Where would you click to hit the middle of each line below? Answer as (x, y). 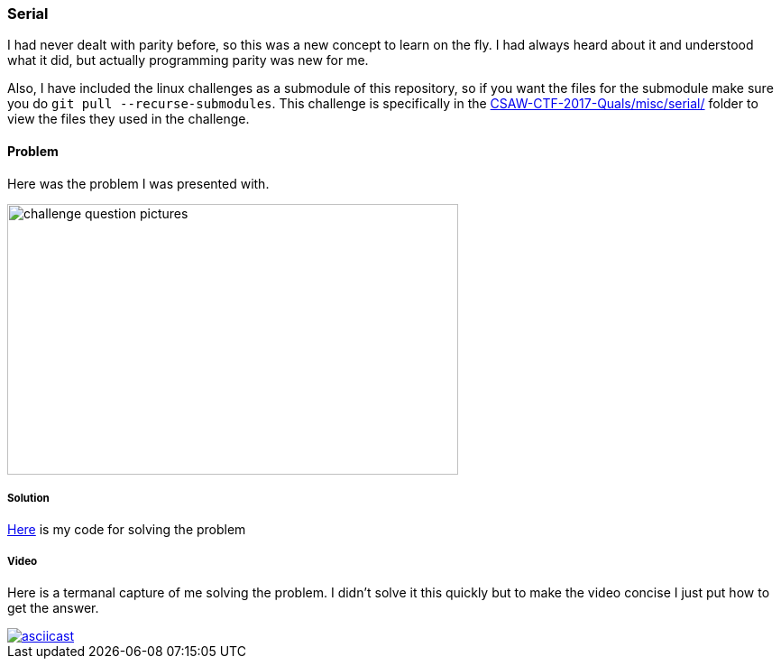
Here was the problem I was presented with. (138, 183)
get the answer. (53, 608)
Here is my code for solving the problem (127, 530)
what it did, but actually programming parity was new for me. (188, 60)
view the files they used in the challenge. (129, 119)
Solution (28, 498)
